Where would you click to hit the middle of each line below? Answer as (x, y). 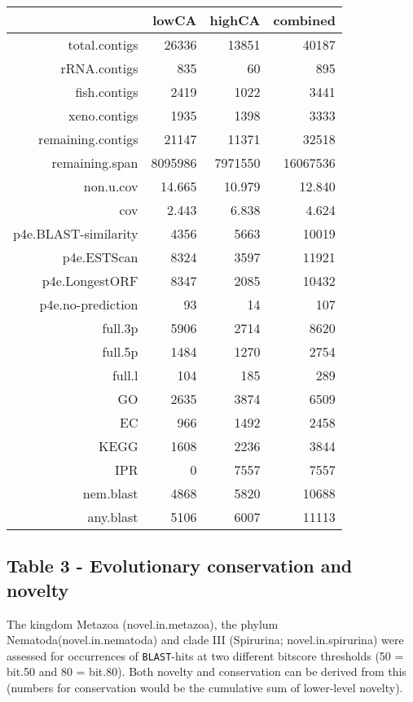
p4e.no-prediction (89, 304)
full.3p (120, 328)
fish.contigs (107, 92)
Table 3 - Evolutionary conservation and (180, 566)
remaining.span (95, 162)
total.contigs (103, 44)
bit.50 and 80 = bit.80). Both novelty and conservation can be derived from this (206, 671)
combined (304, 20)
